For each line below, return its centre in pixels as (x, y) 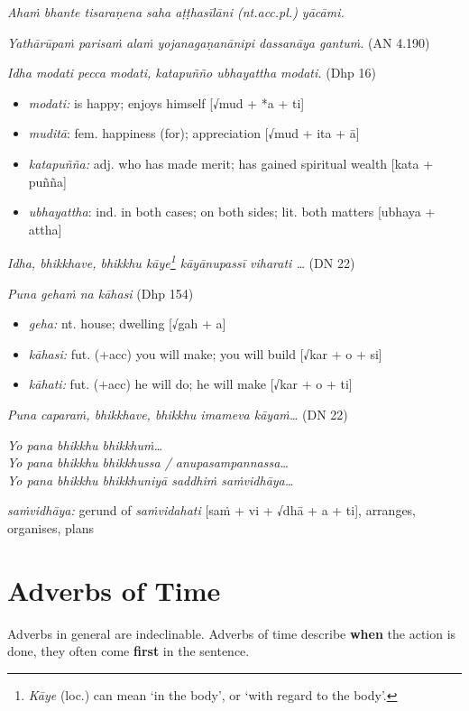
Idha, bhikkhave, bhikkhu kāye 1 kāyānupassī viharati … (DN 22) (181, 261)
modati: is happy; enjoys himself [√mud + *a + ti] (166, 102)
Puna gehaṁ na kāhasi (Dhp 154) (101, 293)
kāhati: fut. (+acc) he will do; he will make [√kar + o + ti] (190, 384)
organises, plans (51, 527)
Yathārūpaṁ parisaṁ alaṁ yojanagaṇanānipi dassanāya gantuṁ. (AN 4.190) (219, 42)
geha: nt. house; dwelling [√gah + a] (127, 323)
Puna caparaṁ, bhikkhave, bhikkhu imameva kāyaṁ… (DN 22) (178, 414)
